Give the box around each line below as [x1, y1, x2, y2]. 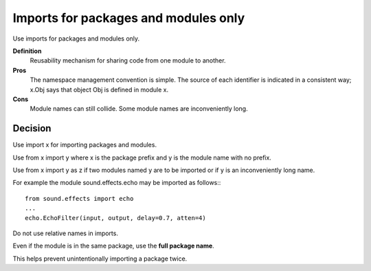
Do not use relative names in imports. [12, 229, 118, 237]
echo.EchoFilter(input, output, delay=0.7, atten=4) [25, 214, 206, 221]
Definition [12, 47, 42, 55]
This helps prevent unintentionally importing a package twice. [12, 254, 188, 263]
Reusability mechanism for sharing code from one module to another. [30, 56, 226, 65]
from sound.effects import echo [25, 195, 134, 202]
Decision [12, 122, 52, 134]
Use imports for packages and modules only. [12, 34, 140, 43]
